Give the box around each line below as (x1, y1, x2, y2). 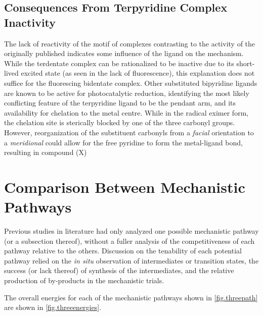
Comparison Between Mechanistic (4, 176, 245, 197)
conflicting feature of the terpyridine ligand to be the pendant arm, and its (4, 97, 236, 108)
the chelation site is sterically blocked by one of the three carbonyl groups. (4, 117, 235, 128)
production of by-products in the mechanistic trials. (4, 275, 164, 285)
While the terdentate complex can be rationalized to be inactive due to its (4, 58, 234, 68)
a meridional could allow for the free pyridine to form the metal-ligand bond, (4, 137, 243, 147)
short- (236, 58, 255, 68)
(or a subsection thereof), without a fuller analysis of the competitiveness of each (4, 235, 255, 246)
